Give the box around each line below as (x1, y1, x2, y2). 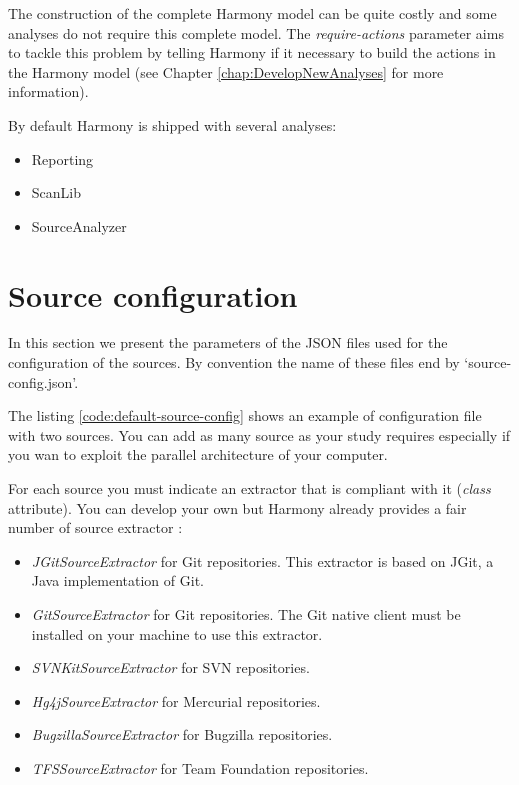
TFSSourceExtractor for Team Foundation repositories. (31, 757, 369, 778)
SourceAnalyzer (31, 215, 127, 236)
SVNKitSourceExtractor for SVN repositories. (31, 657, 310, 678)
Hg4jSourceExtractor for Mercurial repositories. (31, 690, 321, 711)
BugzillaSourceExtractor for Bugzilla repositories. (31, 724, 333, 745)
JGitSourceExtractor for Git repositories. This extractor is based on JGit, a (31, 550, 494, 571)
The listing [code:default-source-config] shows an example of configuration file (8, 405, 482, 426)
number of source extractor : (8, 517, 183, 538)
